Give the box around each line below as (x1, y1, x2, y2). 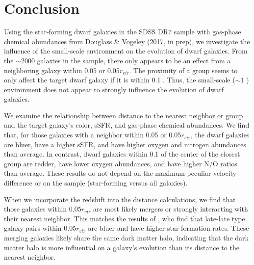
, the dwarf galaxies (190, 130, 250, 140)
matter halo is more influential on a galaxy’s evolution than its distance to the (4, 242, 239, 252)
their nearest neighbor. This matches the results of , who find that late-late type (4, 213, 245, 223)
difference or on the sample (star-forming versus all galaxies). (4, 178, 188, 188)
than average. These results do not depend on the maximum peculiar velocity (4, 168, 236, 178)
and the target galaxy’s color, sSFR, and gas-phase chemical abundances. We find (4, 120, 250, 130)
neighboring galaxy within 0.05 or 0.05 (4, 65, 120, 75)
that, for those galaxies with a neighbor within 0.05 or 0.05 (4, 130, 181, 140)
